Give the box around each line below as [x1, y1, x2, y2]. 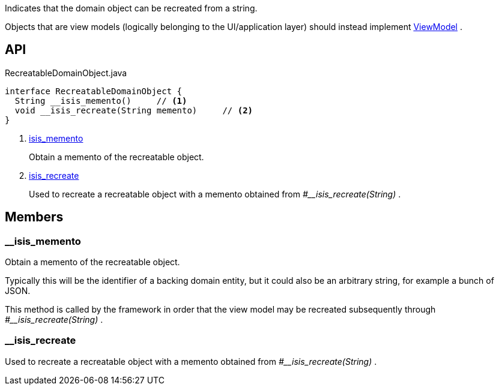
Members [5, 209, 64, 225]
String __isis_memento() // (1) [14, 95, 187, 106]
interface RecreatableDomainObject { [5, 86, 183, 96]
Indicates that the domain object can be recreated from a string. [5, 3, 258, 13]
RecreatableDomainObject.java [5, 67, 127, 78]
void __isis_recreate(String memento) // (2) [14, 105, 253, 115]
